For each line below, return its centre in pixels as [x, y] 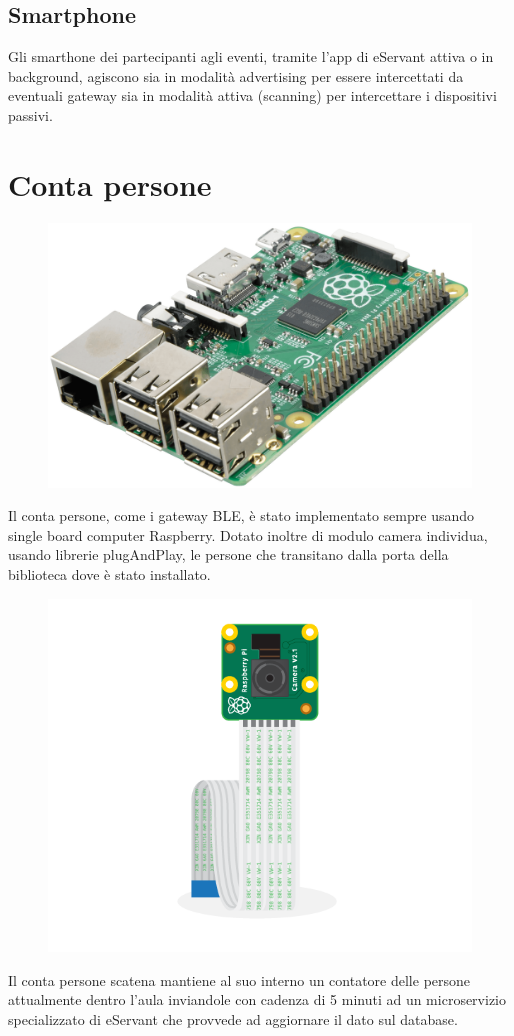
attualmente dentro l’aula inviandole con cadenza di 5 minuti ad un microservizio [257, 999]
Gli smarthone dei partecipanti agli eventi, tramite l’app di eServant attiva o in [251, 56]
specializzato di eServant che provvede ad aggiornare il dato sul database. [233, 1018]
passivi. [30, 114]
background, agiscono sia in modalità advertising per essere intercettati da [236, 75]
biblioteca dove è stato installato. [109, 574]
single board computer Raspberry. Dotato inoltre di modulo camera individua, [248, 534]
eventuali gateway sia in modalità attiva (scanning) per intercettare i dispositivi [252, 95]
